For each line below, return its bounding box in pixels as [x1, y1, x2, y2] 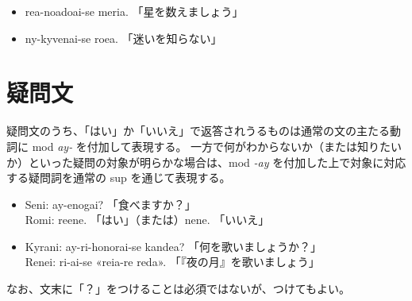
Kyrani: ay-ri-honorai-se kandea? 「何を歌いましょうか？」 [25, 237, 322, 254]
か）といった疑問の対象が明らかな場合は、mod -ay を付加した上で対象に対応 [6, 153, 406, 170]
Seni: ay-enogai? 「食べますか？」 [25, 195, 196, 212]
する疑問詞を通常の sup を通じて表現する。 [6, 169, 231, 186]
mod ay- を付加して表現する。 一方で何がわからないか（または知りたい [32, 137, 402, 154]
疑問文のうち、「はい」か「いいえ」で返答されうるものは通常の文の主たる [6, 122, 390, 139]
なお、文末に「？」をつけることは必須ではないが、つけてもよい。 [6, 280, 351, 297]
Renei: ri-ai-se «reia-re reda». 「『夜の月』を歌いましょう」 [25, 253, 320, 270]
